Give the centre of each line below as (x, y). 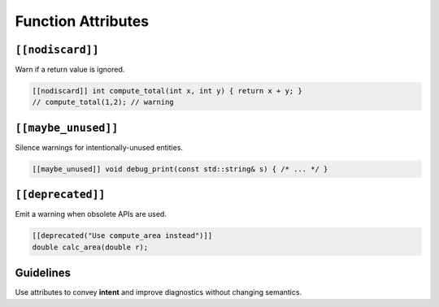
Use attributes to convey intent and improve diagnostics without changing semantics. (159, 292)
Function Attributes (82, 21)
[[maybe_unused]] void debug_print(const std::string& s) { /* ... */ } (180, 169)
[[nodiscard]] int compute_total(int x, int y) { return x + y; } (167, 91)
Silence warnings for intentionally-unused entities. (99, 147)
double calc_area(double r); (90, 247)
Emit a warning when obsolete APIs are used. (91, 214)
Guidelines (43, 273)
